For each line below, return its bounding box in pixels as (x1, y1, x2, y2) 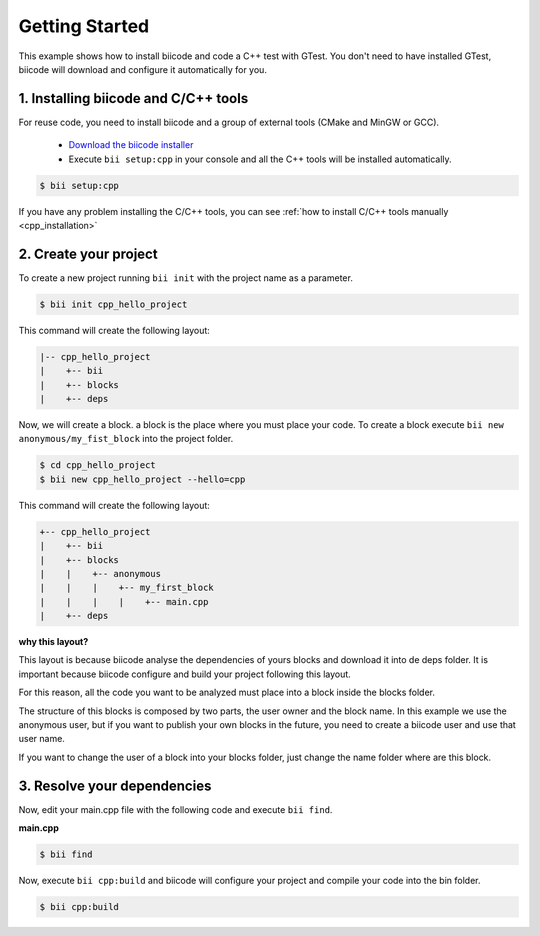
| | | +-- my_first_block (39, 582, 214, 594)
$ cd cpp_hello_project (39, 460, 157, 471)
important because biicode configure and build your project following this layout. (18, 668, 352, 680)
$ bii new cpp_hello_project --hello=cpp (39, 473, 246, 485)
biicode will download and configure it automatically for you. (18, 63, 267, 75)
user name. (18, 733, 65, 745)
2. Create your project (18, 245, 159, 262)
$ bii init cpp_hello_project (39, 298, 188, 310)
